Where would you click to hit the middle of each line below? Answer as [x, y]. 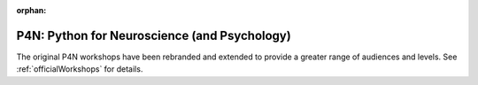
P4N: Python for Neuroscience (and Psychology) [154, 35]
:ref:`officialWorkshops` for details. [80, 69]
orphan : [31, 10]
